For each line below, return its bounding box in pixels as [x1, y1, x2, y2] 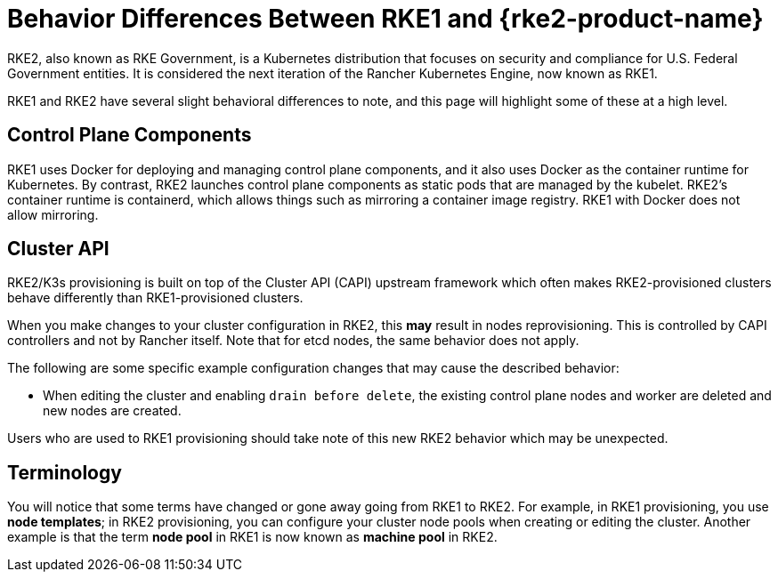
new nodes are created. [43, 403, 182, 419]
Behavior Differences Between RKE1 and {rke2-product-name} [7, 4, 764, 34]
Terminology [7, 461, 122, 484]
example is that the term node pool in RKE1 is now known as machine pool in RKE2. [7, 529, 498, 545]
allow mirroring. [7, 206, 99, 222]
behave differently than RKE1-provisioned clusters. [7, 290, 304, 306]
